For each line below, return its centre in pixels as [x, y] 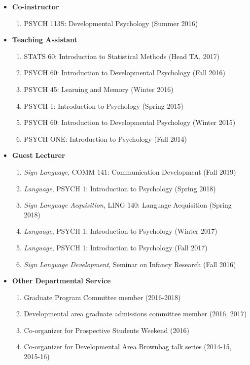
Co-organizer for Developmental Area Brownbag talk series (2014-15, [128, 347]
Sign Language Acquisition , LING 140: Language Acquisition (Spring [128, 205]
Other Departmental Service [61, 281]
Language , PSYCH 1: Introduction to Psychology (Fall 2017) [116, 247]
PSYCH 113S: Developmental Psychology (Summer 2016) [111, 23]
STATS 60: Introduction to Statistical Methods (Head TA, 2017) [122, 56]
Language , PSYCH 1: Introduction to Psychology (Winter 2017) [121, 231]
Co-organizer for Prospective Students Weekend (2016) [107, 330]
